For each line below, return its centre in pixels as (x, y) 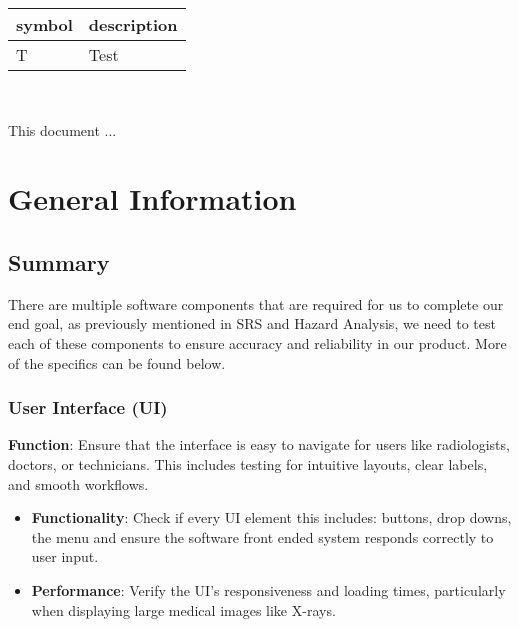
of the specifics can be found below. (117, 362)
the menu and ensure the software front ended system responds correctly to (262, 536)
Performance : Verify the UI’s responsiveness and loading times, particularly (268, 589)
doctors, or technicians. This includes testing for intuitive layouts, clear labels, (248, 463)
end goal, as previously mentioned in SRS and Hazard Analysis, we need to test (252, 323)
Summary (59, 261)
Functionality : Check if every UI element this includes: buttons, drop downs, (271, 517)
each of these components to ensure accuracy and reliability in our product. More (257, 342)
